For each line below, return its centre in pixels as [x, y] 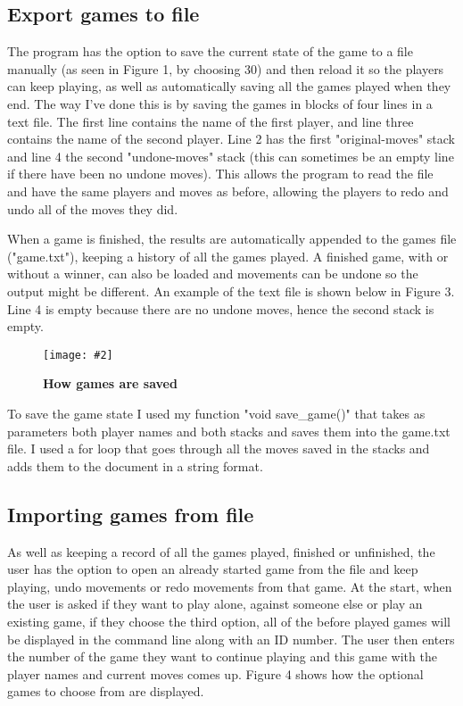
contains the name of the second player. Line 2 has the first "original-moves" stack [231, 139]
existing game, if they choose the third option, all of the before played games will [229, 621]
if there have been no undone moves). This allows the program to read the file [220, 174]
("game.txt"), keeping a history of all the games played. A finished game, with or [228, 256]
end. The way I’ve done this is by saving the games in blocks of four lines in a [220, 103]
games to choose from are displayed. [106, 691]
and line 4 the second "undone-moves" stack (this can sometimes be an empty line [231, 156]
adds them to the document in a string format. [135, 465]
